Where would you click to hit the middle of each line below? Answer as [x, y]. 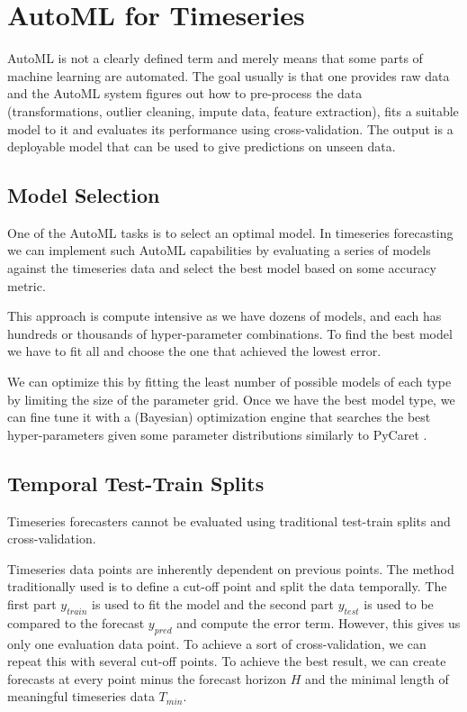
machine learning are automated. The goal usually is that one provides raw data [229, 75]
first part [32, 604]
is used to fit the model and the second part [213, 604]
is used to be [399, 604]
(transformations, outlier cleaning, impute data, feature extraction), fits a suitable [233, 110]
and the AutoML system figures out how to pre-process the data [185, 93]
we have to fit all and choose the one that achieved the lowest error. [194, 351]
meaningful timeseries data [81, 696]
